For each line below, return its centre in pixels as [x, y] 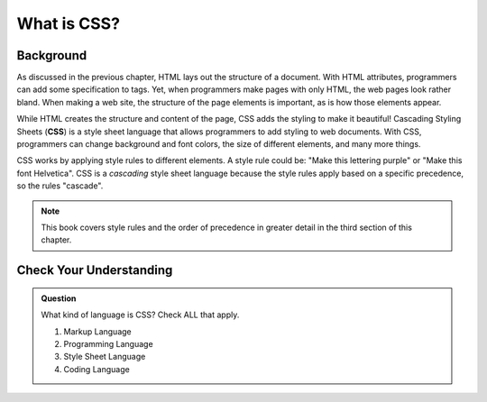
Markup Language [97, 331]
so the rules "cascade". [60, 186]
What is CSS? [69, 23]
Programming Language [108, 343]
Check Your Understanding [95, 270]
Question [59, 298]
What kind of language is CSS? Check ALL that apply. [140, 315]
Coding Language [96, 369]
